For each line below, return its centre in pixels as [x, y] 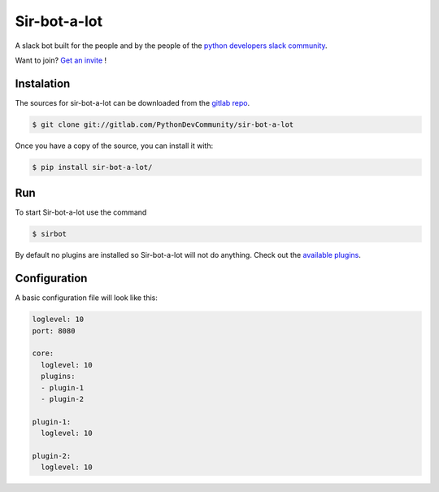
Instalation [43, 83]
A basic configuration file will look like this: [87, 298]
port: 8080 [54, 331]
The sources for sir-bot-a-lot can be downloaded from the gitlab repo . [133, 102]
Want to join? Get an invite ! [61, 60]
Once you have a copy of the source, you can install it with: [114, 146]
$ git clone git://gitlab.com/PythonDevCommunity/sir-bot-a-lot [163, 124]
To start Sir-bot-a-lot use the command [81, 212]
